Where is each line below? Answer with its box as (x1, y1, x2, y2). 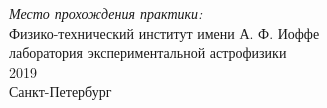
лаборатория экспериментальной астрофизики (9, 42, 287, 63)
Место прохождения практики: (9, 3, 203, 23)
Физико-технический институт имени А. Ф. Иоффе (9, 22, 320, 43)
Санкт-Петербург (9, 81, 112, 102)
